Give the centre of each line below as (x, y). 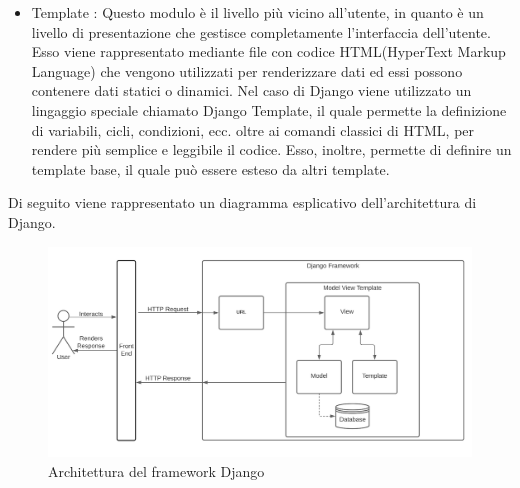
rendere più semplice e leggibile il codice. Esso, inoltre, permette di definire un (271, 149)
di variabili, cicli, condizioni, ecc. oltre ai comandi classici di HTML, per (253, 129)
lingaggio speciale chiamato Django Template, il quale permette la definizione (269, 109)
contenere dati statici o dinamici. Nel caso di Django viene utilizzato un (251, 90)
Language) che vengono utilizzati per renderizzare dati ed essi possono (247, 70)
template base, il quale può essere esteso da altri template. (210, 168)
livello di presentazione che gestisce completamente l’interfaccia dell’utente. (261, 31)
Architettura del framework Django (156, 470)
